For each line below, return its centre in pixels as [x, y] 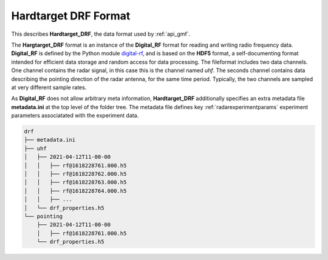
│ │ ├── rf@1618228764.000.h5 [75, 191]
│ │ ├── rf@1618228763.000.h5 [75, 182]
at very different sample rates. [49, 87]
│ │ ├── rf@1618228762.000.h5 [75, 174]
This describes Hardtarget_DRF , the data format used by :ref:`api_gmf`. [101, 34]
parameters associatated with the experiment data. [75, 116]
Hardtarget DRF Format [71, 16]
